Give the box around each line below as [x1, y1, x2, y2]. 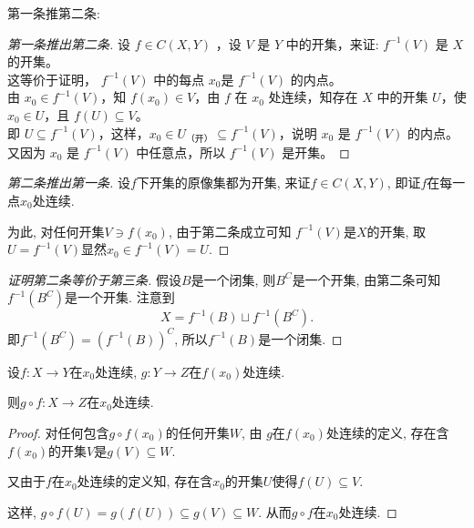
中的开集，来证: [285, 34, 379, 53]
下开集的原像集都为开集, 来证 [136, 173, 311, 192]
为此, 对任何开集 [7, 221, 105, 240]
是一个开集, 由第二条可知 [292, 269, 441, 289]
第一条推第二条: [7, 4, 100, 22]
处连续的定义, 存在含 [325, 423, 449, 442]
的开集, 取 [366, 221, 427, 240]
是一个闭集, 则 [191, 269, 276, 289]
